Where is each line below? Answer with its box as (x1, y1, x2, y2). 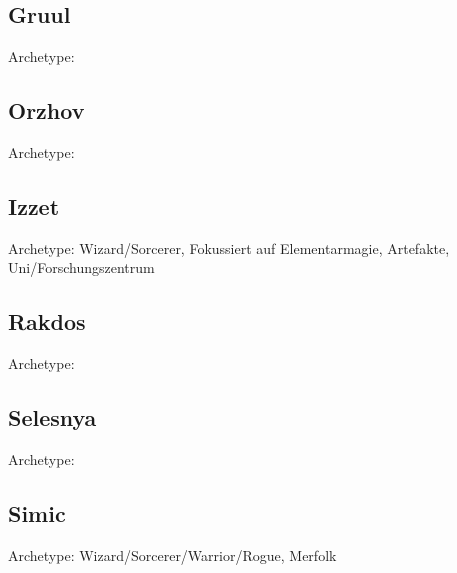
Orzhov (8, 95, 85, 126)
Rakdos (8, 306, 86, 337)
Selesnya (8, 402, 97, 433)
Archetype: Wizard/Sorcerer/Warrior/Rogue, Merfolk (8, 544, 337, 565)
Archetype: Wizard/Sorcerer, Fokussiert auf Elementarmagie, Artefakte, (8, 237, 450, 258)
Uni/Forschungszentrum (8, 257, 155, 278)
